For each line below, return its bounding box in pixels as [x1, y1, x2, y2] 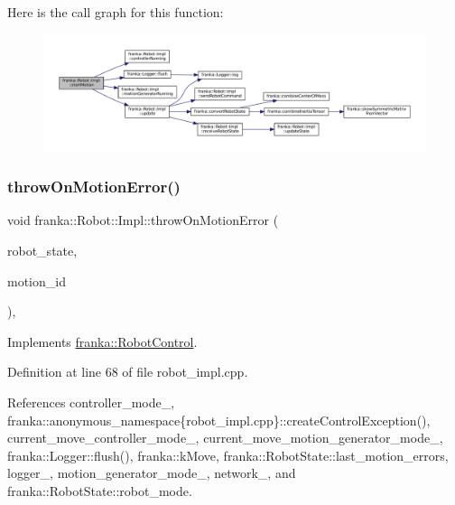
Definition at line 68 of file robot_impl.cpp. [7, 362, 248, 381]
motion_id [7, 271, 66, 290]
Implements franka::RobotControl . [7, 332, 198, 351]
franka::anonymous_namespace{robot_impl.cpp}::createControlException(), [7, 410, 431, 429]
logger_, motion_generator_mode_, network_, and [7, 463, 296, 482]
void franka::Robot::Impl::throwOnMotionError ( [7, 210, 279, 229]
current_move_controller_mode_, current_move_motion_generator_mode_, [7, 428, 443, 447]
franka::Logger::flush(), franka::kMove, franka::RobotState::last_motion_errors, [7, 445, 449, 464]
